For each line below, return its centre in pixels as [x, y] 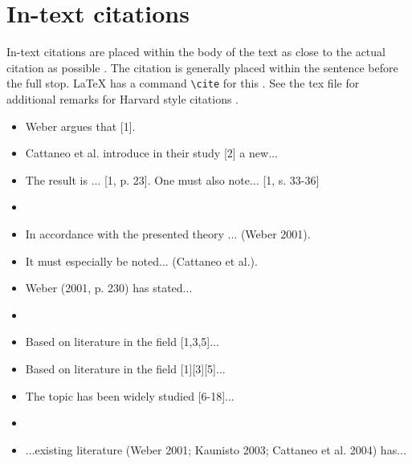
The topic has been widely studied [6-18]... [130, 395]
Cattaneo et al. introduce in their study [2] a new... [151, 153]
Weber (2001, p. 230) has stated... [109, 288]
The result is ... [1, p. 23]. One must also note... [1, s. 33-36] [172, 179]
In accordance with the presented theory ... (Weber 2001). [168, 233]
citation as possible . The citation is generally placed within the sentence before [202, 67]
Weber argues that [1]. [80, 126]
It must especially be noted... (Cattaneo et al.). [141, 260]
